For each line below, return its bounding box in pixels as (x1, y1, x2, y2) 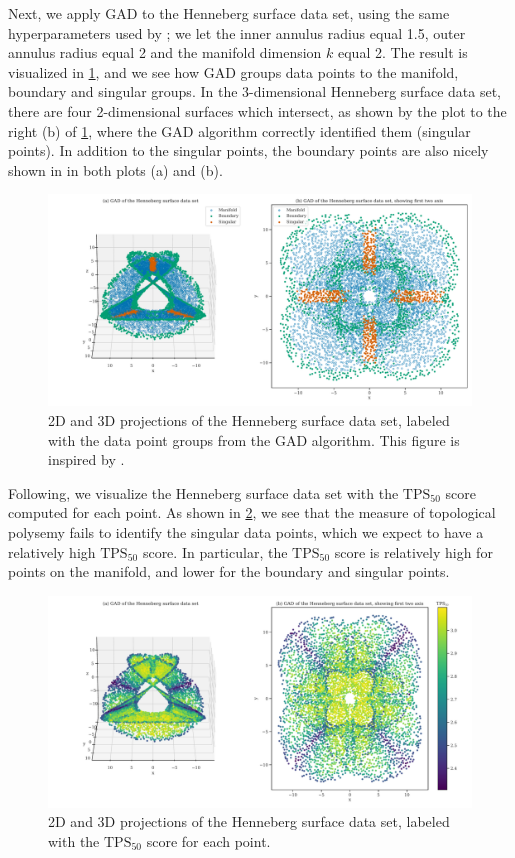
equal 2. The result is (338, 42, 468, 63)
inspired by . (48, 449, 125, 470)
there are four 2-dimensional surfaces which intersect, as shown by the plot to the (8, 100, 507, 121)
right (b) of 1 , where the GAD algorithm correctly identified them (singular (8, 120, 471, 141)
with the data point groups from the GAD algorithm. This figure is (48, 429, 460, 450)
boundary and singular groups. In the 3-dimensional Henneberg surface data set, (8, 81, 501, 102)
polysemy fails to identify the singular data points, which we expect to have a (8, 521, 484, 542)
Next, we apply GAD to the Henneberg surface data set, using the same (8, 3, 450, 23)
